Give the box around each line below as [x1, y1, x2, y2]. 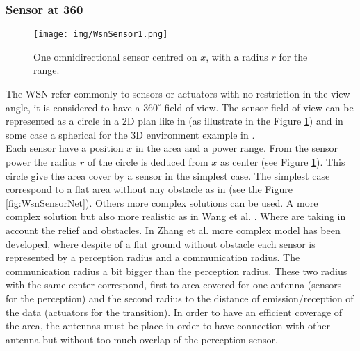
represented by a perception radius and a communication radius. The [6, 250, 300, 265]
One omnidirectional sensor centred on [33, 49, 197, 63]
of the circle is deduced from [88, 155, 208, 169]
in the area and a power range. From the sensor [135, 141, 338, 155]
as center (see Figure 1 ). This [220, 155, 345, 169]
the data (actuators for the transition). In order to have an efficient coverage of [6, 304, 343, 319]
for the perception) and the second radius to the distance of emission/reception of [6, 290, 354, 305]
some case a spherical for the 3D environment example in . [6, 127, 255, 141]
